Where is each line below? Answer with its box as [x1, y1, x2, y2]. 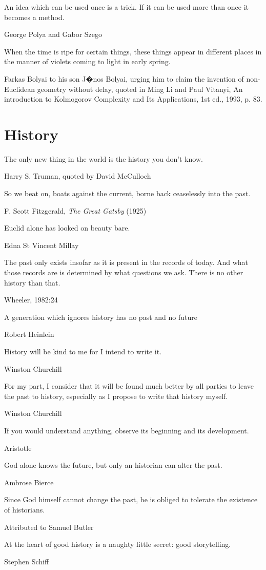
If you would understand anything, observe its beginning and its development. [4, 425, 249, 435]
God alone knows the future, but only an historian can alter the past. [4, 460, 222, 470]
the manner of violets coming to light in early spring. [4, 56, 171, 67]
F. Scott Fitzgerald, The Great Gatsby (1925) [4, 205, 147, 216]
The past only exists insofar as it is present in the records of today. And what [4, 257, 248, 268]
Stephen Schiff [4, 556, 49, 566]
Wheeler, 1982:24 [4, 294, 58, 305]
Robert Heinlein [4, 329, 54, 339]
